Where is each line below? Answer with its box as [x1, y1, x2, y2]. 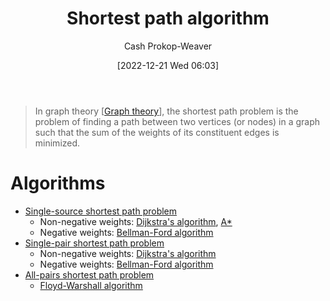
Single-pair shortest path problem [24, 237, 165, 249]
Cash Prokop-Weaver [123, 40, 213, 52]
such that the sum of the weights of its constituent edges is [34, 126, 280, 138]
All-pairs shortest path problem [24, 268, 155, 281]
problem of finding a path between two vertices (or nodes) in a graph [34, 115, 321, 127]
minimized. [34, 137, 81, 149]
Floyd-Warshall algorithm [39, 279, 143, 291]
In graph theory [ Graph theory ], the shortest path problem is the [34, 105, 299, 117]
